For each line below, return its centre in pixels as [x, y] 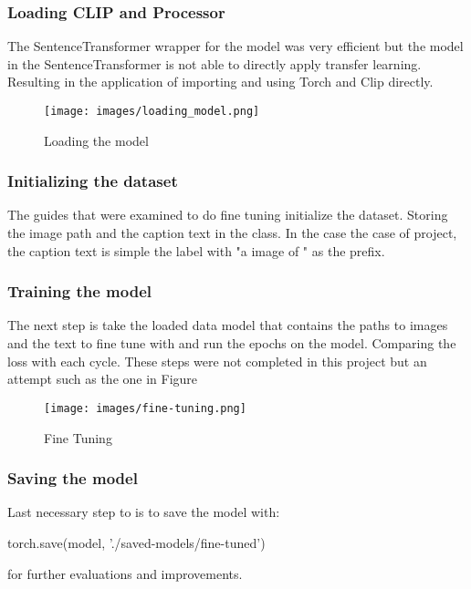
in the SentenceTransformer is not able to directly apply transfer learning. [215, 63]
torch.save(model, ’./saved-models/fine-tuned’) [136, 542]
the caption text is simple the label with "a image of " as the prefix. [196, 250]
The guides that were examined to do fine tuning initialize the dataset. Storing [228, 215]
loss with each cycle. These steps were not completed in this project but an [217, 361]
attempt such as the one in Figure [103, 379]
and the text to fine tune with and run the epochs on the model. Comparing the [232, 343]
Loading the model [96, 140]
